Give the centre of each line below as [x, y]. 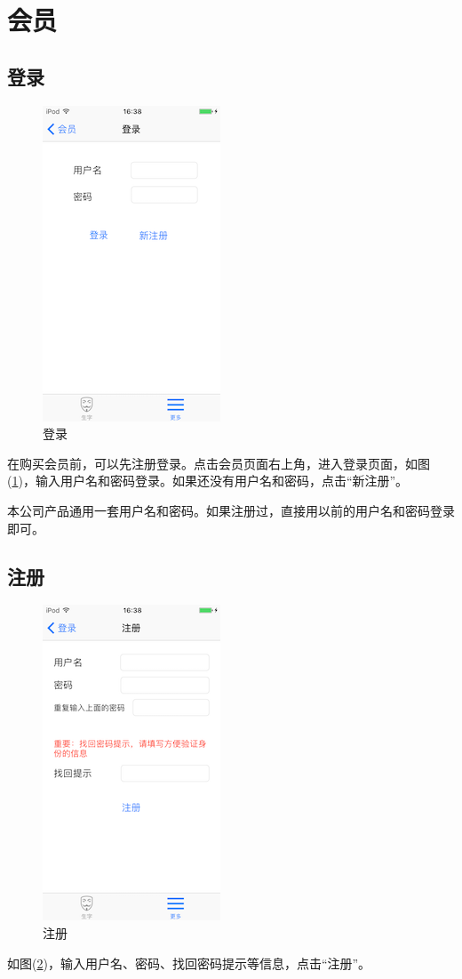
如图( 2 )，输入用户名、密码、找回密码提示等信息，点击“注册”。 [189, 963]
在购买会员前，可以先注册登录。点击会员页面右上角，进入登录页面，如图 [219, 463]
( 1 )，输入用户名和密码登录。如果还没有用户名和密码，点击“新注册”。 [208, 481]
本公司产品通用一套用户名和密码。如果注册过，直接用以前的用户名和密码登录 [231, 510]
